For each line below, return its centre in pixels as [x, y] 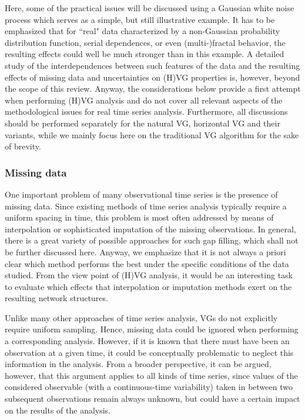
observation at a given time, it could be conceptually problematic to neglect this [149, 352]
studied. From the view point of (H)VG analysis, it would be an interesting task [149, 275]
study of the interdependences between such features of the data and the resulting [152, 65]
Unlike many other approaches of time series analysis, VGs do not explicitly [141, 317]
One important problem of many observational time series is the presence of [141, 194]
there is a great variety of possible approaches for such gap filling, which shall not [152, 240]
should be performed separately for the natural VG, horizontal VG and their [143, 123]
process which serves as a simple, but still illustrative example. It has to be [140, 19]
